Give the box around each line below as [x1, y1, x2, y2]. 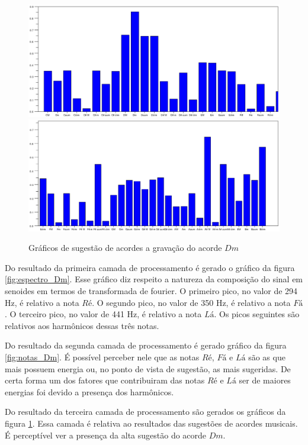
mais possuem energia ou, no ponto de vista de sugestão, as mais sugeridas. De [5, 362, 291, 375]
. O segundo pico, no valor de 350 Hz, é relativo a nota [92, 296, 291, 308]
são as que [248, 350, 285, 363]
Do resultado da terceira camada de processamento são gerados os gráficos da [5, 405, 286, 418]
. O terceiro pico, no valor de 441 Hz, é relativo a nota [5, 308, 202, 320]
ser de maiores [239, 374, 291, 386]
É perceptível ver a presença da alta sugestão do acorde [5, 428, 207, 441]
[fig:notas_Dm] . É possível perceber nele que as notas [5, 350, 200, 363]
